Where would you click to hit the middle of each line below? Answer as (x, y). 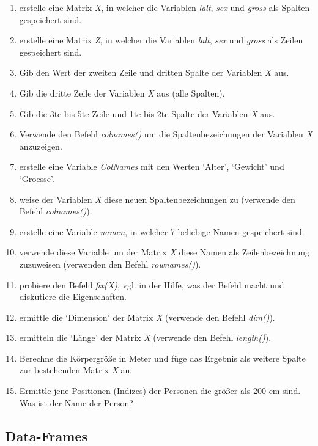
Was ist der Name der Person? (76, 402)
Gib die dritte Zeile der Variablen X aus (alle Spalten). (122, 93)
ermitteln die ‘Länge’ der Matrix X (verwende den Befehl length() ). (145, 338)
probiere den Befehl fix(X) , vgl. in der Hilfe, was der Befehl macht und (152, 284)
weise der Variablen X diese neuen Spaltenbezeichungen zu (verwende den (157, 199)
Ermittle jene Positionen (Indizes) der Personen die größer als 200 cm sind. (160, 391)
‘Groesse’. (37, 178)
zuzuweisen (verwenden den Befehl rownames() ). (110, 264)
